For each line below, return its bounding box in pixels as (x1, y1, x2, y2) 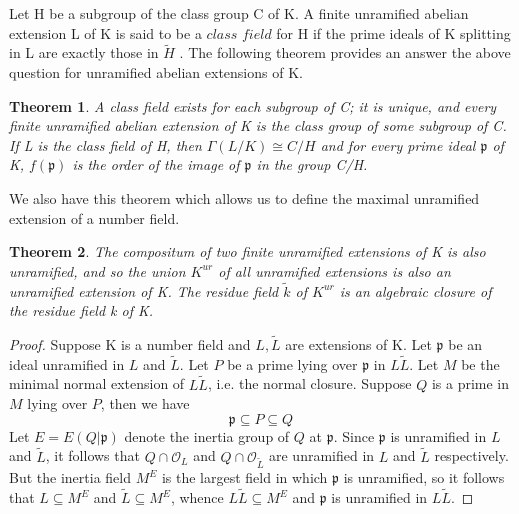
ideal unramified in (9, 353, 125, 374)
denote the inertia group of (124, 425, 290, 446)
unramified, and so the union (9, 260, 186, 281)
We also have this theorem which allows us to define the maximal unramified (9, 187, 480, 208)
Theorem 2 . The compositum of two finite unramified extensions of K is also (9, 241, 486, 262)
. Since (333, 425, 375, 446)
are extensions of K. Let (285, 333, 432, 354)
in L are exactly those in (9, 42, 159, 63)
